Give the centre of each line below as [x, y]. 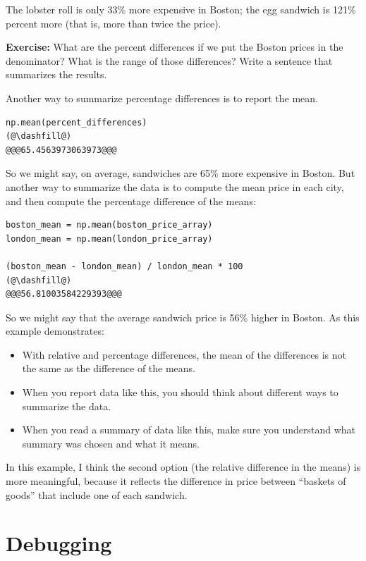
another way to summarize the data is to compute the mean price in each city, [175, 186]
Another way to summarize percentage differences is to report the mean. [162, 98]
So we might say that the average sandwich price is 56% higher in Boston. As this [183, 317]
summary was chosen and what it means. [111, 443]
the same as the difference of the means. [109, 368]
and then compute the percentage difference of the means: [131, 201]
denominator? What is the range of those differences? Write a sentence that [169, 60]
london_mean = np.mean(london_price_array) [109, 239]
